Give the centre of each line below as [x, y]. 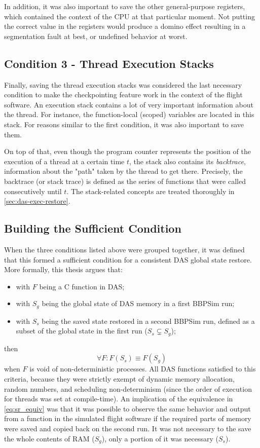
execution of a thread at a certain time [64, 161]
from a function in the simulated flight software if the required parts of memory [128, 418]
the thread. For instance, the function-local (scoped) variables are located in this [129, 114]
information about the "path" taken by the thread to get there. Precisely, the [123, 171]
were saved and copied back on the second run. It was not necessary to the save [128, 428]
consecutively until [33, 191]
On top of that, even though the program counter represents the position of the [127, 151]
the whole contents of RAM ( [49, 438]
